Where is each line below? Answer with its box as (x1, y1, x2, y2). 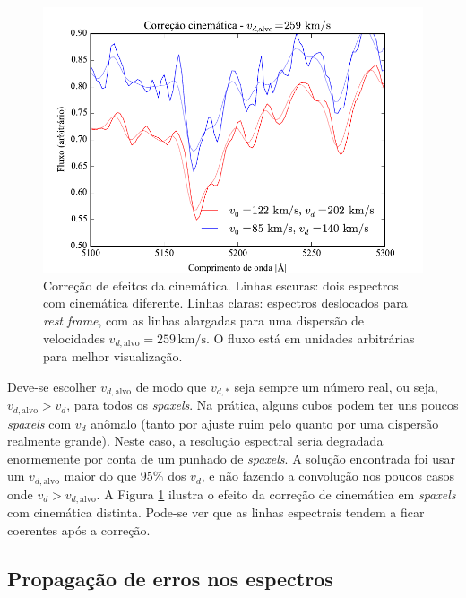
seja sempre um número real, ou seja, (234, 377, 438, 395)
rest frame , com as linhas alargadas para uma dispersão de (43, 311, 364, 330)
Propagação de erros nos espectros (7, 564, 333, 592)
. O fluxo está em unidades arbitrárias (205, 328, 415, 347)
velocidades (43, 328, 105, 347)
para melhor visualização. (43, 347, 183, 366)
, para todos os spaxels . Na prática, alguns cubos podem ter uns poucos (66, 395, 459, 414)
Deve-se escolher (7, 377, 97, 395)
